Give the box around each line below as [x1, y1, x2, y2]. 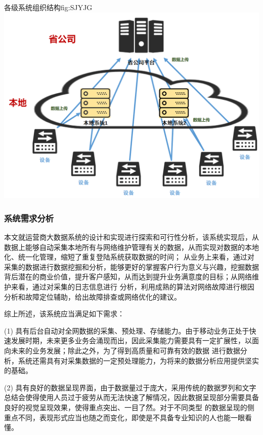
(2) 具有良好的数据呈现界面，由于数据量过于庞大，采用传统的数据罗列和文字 [4, 382, 256, 392]
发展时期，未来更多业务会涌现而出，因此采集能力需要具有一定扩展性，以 [11, 335, 252, 346]
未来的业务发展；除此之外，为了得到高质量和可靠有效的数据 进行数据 [11, 345, 240, 356]
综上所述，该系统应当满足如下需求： [4, 308, 124, 319]
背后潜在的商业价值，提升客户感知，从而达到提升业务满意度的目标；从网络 [4, 271, 252, 282]
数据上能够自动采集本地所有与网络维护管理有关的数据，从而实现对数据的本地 [4, 241, 259, 252]
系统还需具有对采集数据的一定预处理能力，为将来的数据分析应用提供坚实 [18, 355, 259, 366]
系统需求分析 [4, 211, 54, 224]
